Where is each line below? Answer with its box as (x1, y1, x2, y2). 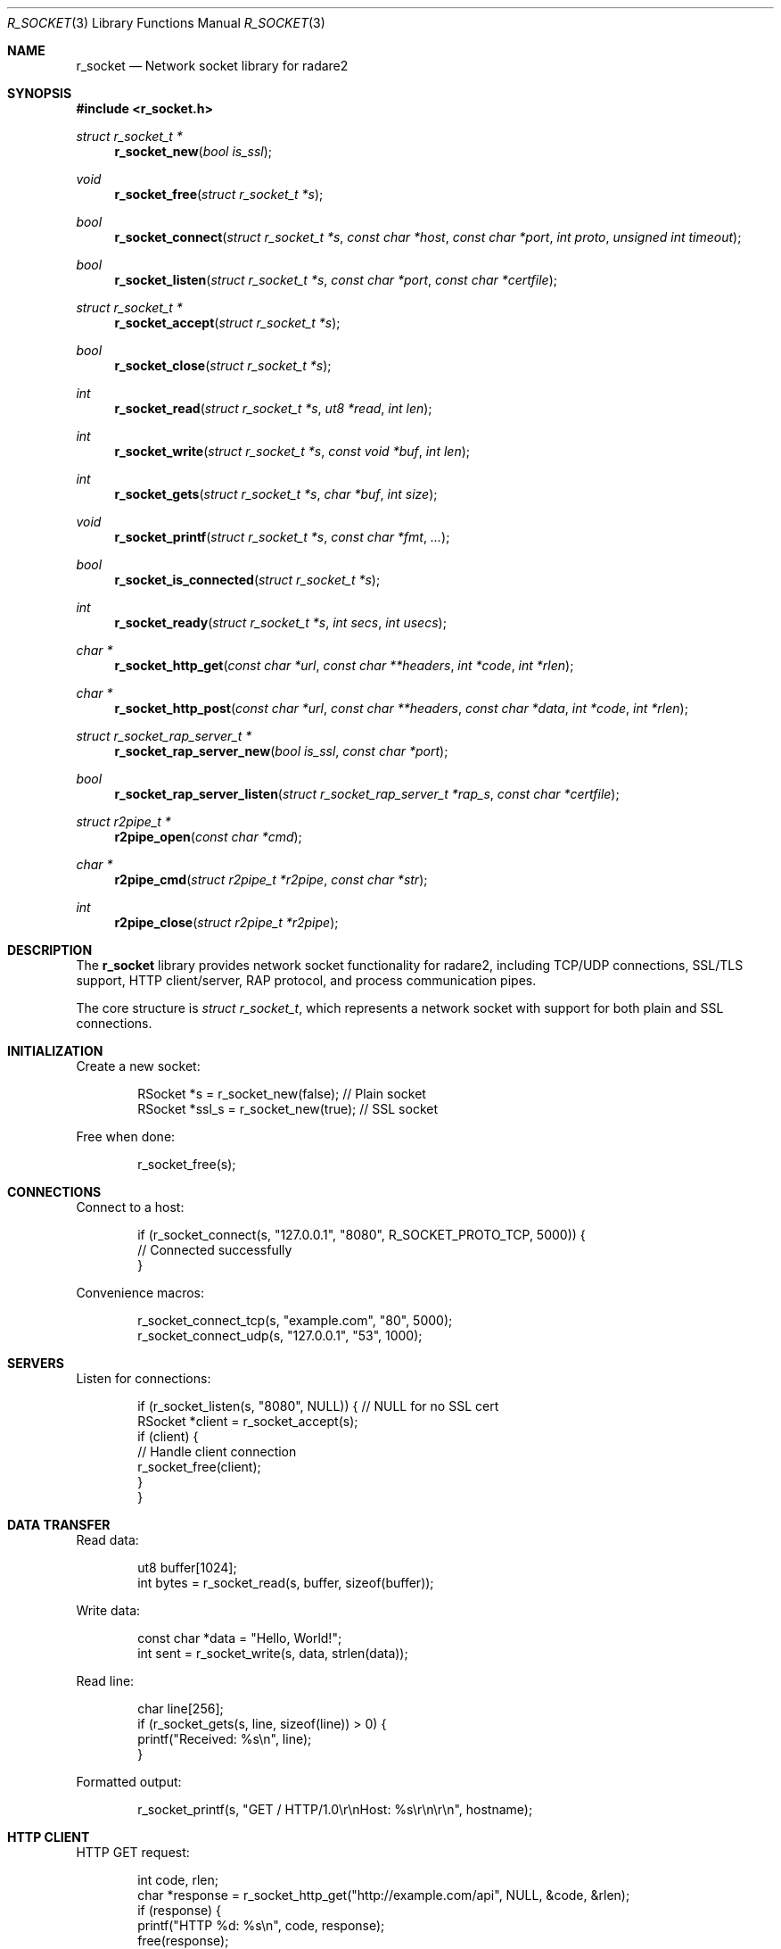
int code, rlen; (137, 1872, 219, 1887)
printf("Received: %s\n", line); (137, 1731, 312, 1746)
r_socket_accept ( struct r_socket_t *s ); (114, 315, 341, 330)
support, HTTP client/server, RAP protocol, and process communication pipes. (76, 973, 537, 988)
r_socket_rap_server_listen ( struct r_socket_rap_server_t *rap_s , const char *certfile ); (114, 786, 620, 801)
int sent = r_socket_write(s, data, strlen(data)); (137, 1646, 408, 1661)
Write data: (76, 1603, 141, 1618)
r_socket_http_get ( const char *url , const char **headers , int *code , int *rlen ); (114, 658, 574, 673)
